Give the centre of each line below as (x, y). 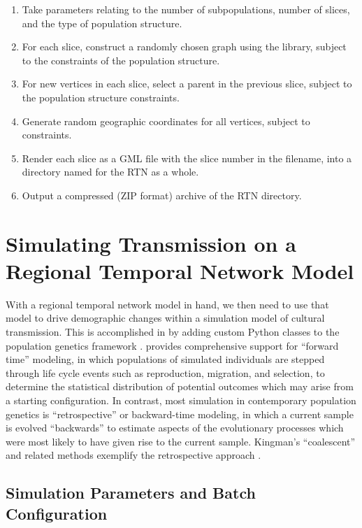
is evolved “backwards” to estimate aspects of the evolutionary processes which (175, 428)
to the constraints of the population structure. (121, 60)
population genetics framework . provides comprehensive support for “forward (172, 345)
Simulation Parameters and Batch (131, 493)
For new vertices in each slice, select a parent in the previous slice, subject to (187, 84)
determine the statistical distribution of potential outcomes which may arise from (180, 386)
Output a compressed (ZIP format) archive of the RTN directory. (162, 195)
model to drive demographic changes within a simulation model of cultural (165, 318)
